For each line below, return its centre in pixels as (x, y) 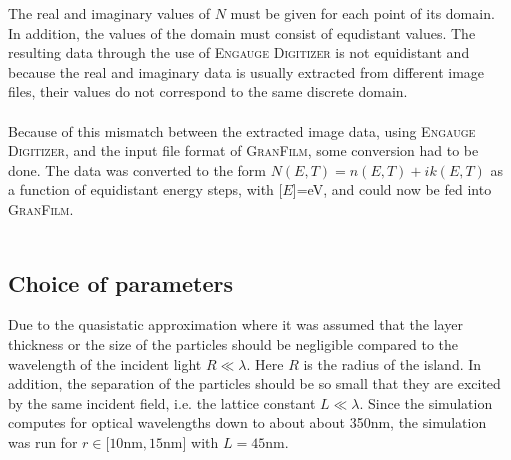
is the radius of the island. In (392, 363)
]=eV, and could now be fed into (392, 189)
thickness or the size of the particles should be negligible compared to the (233, 343)
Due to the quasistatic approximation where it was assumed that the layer (235, 324)
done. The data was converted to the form (137, 169)
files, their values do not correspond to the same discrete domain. (208, 91)
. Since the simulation (426, 402)
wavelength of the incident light (105, 363)
